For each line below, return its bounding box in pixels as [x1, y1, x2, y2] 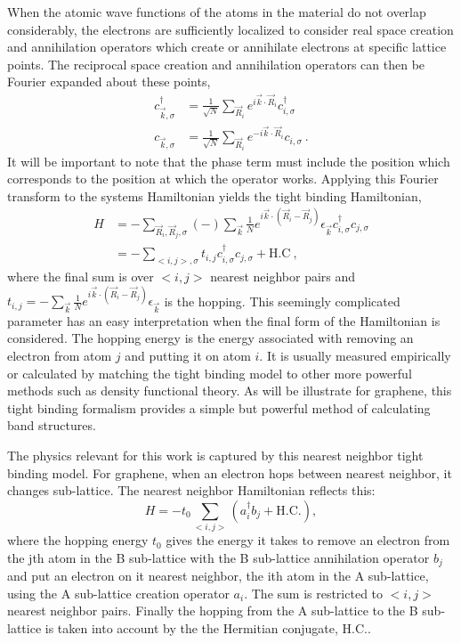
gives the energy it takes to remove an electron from [166, 531, 450, 549]
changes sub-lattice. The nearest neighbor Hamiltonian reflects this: [7, 481, 376, 500]
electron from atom [7, 346, 112, 365]
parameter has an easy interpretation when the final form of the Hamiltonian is [7, 311, 441, 330]
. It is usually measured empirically [259, 346, 451, 365]
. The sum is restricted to [244, 583, 384, 602]
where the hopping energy [7, 531, 149, 549]
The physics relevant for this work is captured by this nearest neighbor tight [7, 446, 424, 465]
